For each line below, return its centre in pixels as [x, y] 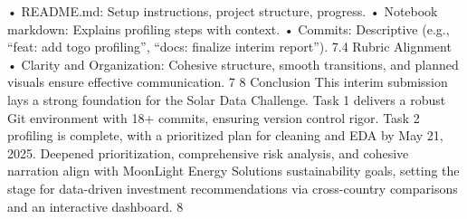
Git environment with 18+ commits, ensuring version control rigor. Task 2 [214, 117]
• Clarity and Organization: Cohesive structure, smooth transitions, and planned [233, 64]
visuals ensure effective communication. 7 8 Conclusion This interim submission [228, 82]
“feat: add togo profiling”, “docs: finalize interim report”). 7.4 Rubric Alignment [229, 47]
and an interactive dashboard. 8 [95, 206]
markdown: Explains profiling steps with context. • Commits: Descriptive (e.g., [229, 29]
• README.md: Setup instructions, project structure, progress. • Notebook [223, 11]
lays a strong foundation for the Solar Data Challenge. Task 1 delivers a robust [227, 99]
